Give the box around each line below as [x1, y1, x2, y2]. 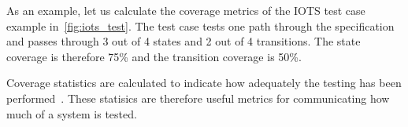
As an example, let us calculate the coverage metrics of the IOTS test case [6, 2, 365, 18]
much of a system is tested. [6, 105, 137, 122]
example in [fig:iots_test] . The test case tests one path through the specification [6, 17, 395, 34]
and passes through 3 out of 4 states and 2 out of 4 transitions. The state [6, 33, 361, 49]
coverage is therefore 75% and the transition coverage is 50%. [6, 48, 302, 64]
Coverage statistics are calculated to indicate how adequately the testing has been [6, 74, 402, 91]
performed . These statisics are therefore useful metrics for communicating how [6, 89, 390, 106]
